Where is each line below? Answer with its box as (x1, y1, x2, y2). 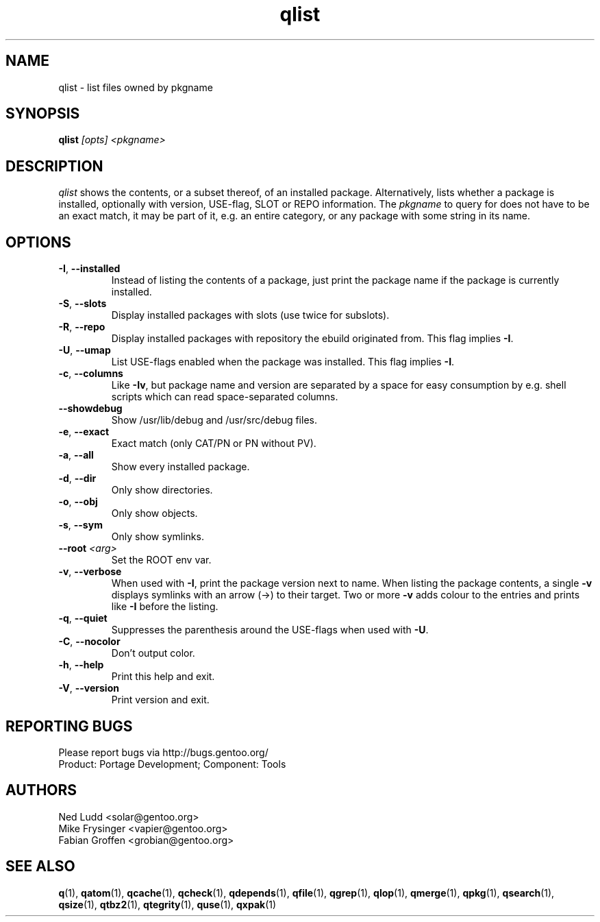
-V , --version (58, 682, 119, 694)
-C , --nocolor (58, 635, 121, 648)
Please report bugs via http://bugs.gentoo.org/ (58, 746, 268, 758)
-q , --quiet (58, 612, 108, 624)
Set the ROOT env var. (111, 554, 212, 566)
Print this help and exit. (111, 670, 215, 683)
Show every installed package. (111, 461, 250, 473)
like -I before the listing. (111, 600, 218, 613)
